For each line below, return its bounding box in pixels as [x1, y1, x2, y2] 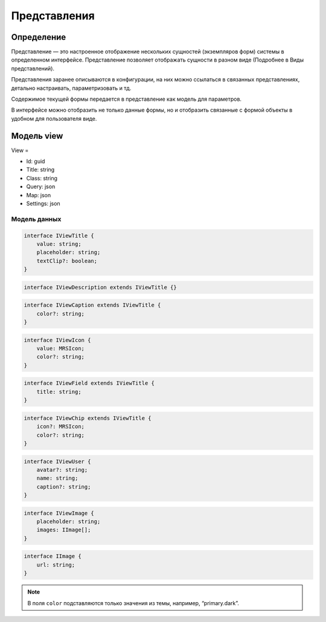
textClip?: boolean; [36, 257, 98, 264]
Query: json [26, 183, 56, 190]
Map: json [26, 191, 51, 198]
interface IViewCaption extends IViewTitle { [24, 302, 161, 309]
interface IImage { [24, 553, 81, 560]
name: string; [36, 475, 78, 482]
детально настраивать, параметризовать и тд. [11, 84, 132, 92]
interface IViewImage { [24, 510, 95, 516]
